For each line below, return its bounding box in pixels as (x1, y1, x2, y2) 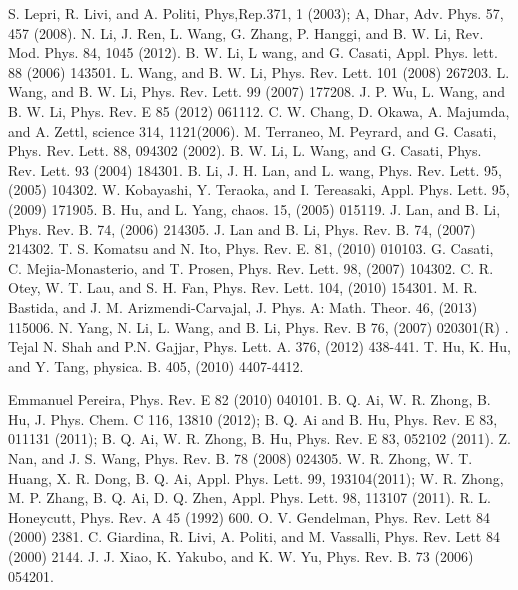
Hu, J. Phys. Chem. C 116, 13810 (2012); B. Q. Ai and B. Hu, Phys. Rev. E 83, (8, 408, 498, 429)
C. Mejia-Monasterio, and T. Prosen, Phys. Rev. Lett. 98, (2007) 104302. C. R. (8, 257, 494, 278)
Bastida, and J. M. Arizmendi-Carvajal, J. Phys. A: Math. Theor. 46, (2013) (8, 296, 478, 317)
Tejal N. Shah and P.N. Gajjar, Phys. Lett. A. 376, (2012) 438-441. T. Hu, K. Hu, (8, 336, 511, 357)
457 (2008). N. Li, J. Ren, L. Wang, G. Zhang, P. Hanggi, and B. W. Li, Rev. (8, 22, 484, 43)
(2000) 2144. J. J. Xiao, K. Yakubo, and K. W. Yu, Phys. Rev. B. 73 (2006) (8, 546, 474, 567)
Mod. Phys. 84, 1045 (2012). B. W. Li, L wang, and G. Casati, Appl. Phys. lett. (8, 42, 498, 63)
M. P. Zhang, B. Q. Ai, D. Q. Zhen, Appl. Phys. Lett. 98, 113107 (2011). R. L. (8, 487, 491, 508)
